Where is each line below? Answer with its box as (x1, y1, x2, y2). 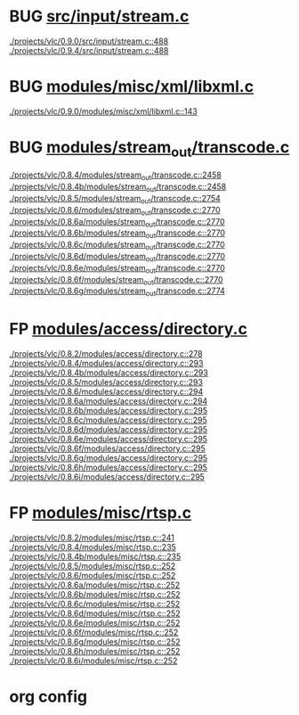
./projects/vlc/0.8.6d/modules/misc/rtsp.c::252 (9, 608, 181, 619)
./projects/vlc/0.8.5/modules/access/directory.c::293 (9, 377, 203, 388)
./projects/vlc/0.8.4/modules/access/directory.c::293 (9, 358, 204, 369)
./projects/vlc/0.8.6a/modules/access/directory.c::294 (9, 396, 208, 407)
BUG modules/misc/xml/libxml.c (9, 77, 255, 97)
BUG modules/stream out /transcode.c (9, 137, 290, 160)
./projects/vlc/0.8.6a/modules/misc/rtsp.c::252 (9, 579, 181, 590)
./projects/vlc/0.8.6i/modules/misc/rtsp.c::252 (9, 655, 178, 666)
